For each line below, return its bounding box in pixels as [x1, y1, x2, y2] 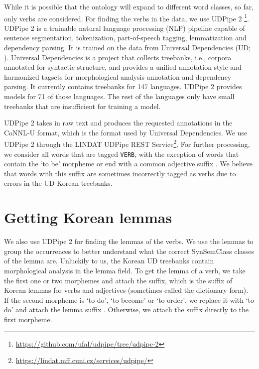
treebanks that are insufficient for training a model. [4, 101, 161, 111]
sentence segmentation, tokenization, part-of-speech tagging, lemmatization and [4, 32, 247, 43]
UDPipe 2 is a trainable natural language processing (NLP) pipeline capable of [4, 22, 245, 33]
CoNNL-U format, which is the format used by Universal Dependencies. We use [4, 127, 248, 137]
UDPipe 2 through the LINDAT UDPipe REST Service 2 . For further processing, [4, 137, 250, 149]
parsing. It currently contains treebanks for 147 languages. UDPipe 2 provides [4, 81, 242, 92]
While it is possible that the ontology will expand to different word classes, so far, [4, 1, 254, 11]
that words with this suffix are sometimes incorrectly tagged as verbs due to [4, 168, 236, 178]
